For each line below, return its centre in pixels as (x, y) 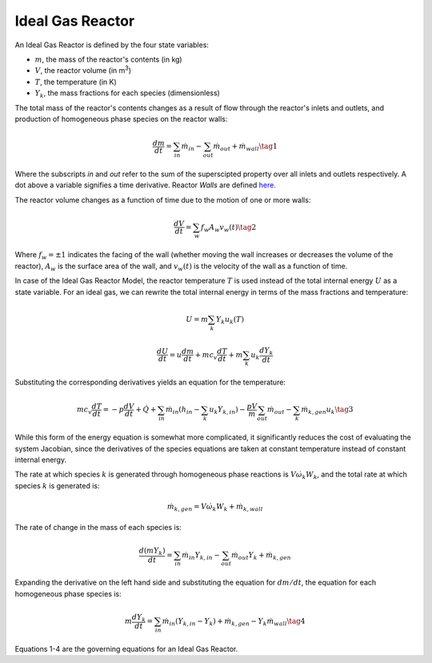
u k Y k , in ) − (227, 411)
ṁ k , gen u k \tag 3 (327, 411)
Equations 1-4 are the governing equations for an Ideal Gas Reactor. (126, 649)
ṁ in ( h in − (182, 411)
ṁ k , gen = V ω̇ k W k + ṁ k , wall (215, 507)
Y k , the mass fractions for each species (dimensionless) (127, 94)
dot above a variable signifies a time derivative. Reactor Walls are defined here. (145, 185)
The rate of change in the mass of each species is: (98, 528)
